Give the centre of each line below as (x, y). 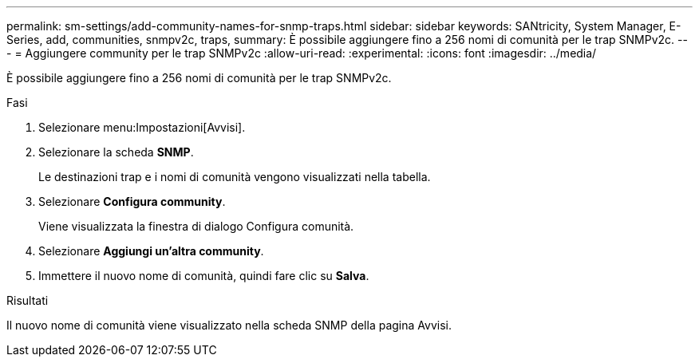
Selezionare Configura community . (132, 201)
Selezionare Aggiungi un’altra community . (151, 251)
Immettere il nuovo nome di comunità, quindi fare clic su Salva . (204, 276)
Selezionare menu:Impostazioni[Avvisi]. (142, 127)
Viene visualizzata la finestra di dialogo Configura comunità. (196, 226)
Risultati (28, 300)
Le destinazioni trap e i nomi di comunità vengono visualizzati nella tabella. (235, 177)
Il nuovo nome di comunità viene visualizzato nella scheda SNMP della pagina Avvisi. (229, 325)
